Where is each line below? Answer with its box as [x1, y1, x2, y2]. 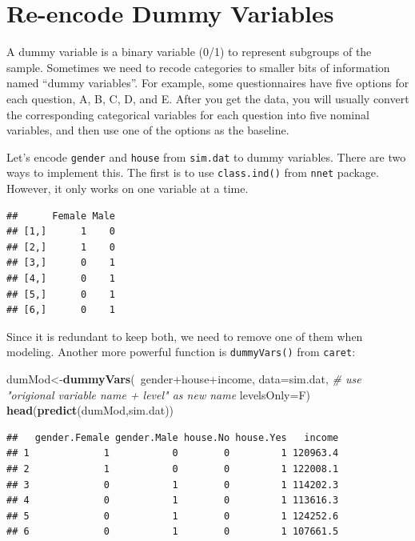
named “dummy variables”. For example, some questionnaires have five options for [6, 74, 409, 91]
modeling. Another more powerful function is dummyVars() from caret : [6, 343, 356, 360]
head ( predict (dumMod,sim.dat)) [6, 402, 174, 419]
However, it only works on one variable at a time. [6, 180, 249, 196]
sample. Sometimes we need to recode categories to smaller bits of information [6, 58, 390, 75]
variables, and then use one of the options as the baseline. [6, 122, 289, 138]
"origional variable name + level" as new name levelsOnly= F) [6, 386, 310, 403]
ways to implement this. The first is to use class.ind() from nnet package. [6, 164, 379, 181]
